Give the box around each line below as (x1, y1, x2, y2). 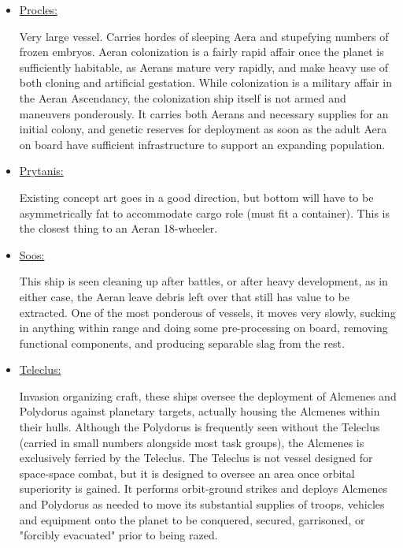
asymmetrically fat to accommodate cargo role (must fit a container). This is (19, 204, 390, 221)
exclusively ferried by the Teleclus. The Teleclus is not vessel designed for (19, 449, 373, 466)
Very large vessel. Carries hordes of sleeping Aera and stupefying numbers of (19, 28, 389, 44)
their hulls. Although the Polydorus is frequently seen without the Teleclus (19, 419, 380, 435)
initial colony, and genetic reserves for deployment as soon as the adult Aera (19, 121, 387, 137)
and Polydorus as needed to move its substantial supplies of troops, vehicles (19, 496, 385, 513)
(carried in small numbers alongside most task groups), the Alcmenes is (19, 434, 364, 450)
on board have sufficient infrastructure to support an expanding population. (19, 136, 386, 152)
